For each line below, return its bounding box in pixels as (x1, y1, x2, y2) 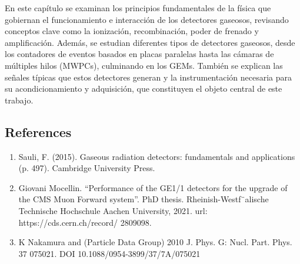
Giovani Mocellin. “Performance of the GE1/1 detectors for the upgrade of (18, 181, 288, 193)
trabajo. (5, 93, 34, 106)
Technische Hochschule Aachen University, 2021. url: (18, 204, 208, 216)
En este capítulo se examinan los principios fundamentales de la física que (5, 2, 271, 14)
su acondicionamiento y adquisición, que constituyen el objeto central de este (5, 82, 282, 95)
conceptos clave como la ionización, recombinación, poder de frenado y (5, 25, 259, 37)
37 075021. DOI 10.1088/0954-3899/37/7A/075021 (18, 247, 201, 259)
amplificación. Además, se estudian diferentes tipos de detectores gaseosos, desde (5, 36, 295, 48)
